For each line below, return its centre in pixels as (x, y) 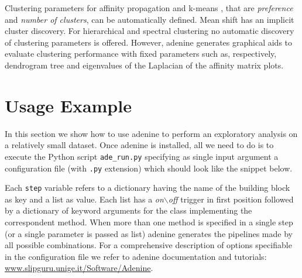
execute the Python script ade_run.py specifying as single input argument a (142, 156)
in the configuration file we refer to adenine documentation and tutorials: (136, 256)
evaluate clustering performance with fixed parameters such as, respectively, (141, 54)
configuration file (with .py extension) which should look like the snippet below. (149, 168)
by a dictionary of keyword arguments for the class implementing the (128, 210)
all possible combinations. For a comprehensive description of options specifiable (148, 245)
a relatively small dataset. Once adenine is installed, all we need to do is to (139, 145)
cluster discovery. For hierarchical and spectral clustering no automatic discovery (150, 31)
